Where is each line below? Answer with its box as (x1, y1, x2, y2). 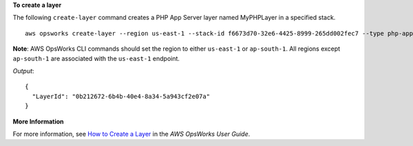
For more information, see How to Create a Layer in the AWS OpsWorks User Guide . (12, 130, 251, 138)
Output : (12, 66, 34, 75)
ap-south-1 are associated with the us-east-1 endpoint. (12, 54, 180, 62)
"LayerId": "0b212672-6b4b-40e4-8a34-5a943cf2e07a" (32, 93, 210, 100)
